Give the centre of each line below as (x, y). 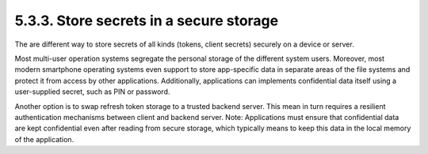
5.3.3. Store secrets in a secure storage (147, 21)
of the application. (44, 139)
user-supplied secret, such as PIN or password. (92, 92)
